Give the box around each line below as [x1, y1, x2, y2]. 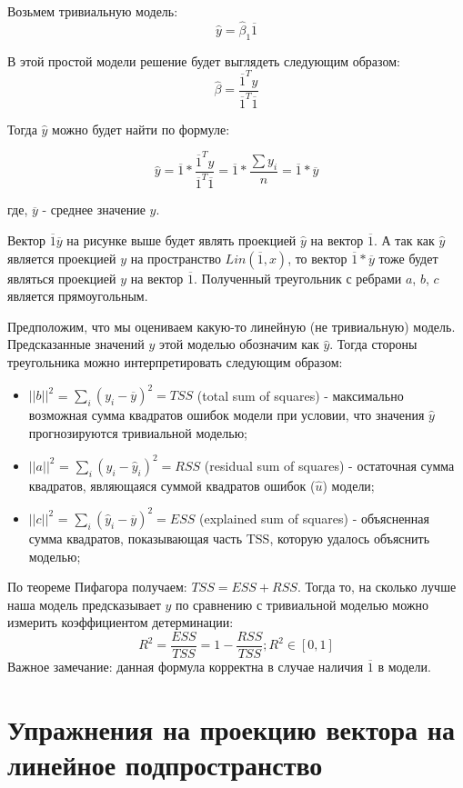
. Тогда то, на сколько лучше [297, 577, 457, 596]
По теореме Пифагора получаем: [7, 577, 187, 596]
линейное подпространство [7, 745, 323, 783]
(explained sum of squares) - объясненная [199, 508, 429, 527]
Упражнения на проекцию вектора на [7, 710, 455, 747]
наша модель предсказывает [7, 594, 161, 613]
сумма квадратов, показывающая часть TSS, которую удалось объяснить [28, 528, 430, 547]
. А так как [373, 231, 435, 250]
